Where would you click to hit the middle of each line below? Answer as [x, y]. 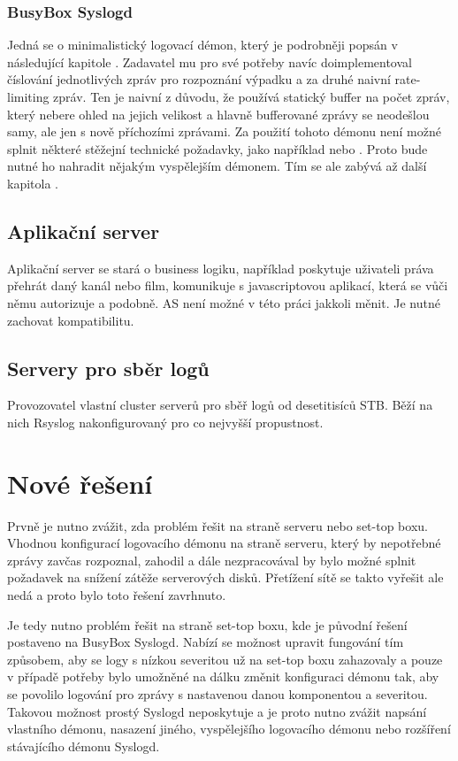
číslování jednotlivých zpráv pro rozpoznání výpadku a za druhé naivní [199, 79]
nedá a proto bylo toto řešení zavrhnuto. [117, 595]
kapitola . [33, 183]
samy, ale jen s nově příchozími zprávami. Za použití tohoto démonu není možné [224, 131]
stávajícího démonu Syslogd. [84, 746]
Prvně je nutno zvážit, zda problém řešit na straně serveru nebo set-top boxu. [218, 525]
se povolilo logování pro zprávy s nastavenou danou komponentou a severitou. [218, 694]
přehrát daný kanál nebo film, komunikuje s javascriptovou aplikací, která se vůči [228, 285]
